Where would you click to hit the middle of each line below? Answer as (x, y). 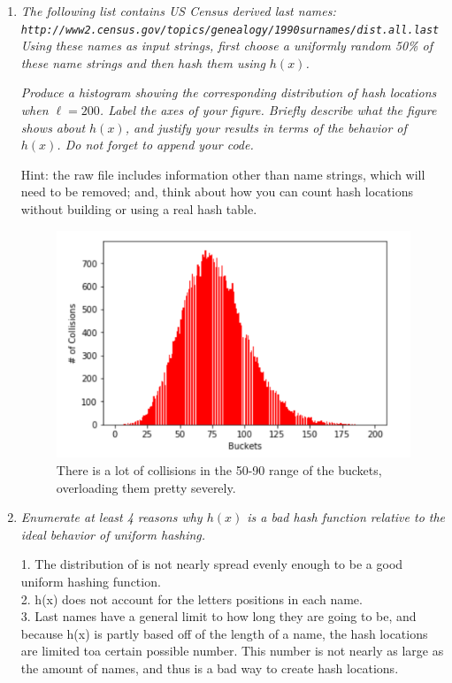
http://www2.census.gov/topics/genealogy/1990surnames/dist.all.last (230, 30)
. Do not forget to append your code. (155, 145)
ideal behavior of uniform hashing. (113, 534)
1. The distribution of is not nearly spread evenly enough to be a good (212, 564)
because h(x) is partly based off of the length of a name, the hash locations (224, 633)
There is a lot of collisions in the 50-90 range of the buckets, (219, 469)
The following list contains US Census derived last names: (178, 11)
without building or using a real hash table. (139, 209)
